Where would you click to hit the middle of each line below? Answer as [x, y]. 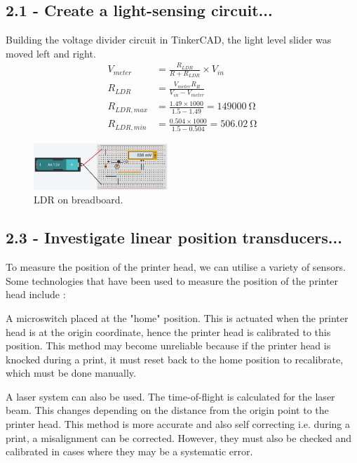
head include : [36, 294]
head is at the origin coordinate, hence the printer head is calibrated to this [168, 331]
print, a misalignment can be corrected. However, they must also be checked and [179, 437]
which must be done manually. [71, 373]
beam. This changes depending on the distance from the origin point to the [167, 410]
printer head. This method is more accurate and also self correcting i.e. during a [178, 424]
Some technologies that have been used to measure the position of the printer [172, 280]
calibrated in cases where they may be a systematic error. [129, 451]
